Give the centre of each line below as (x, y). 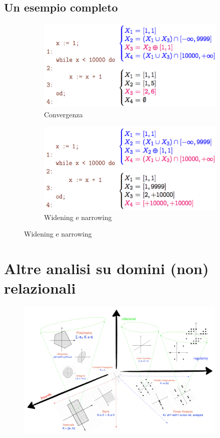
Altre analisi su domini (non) (106, 268)
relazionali (40, 288)
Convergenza (63, 114)
